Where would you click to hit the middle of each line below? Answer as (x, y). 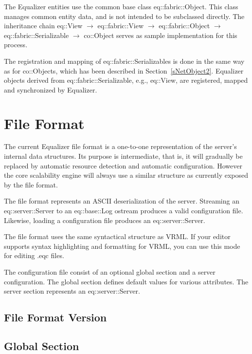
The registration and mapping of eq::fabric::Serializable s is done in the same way (124, 61)
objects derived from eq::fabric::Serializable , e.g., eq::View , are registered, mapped (126, 80)
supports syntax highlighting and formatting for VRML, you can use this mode (122, 246)
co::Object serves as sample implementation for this (161, 35)
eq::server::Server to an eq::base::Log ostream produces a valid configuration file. (124, 211)
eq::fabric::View (121, 26)
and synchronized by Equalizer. (51, 89)
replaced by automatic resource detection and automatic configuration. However (123, 165)
